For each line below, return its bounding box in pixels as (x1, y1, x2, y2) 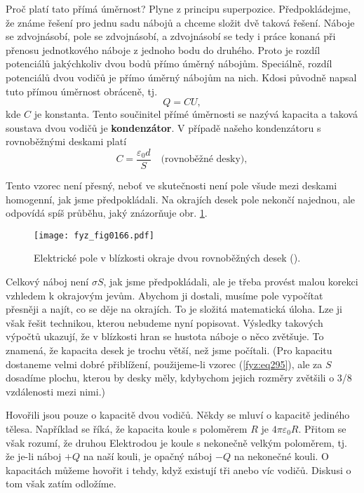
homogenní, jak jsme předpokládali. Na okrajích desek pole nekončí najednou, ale (6, 191, 356, 206)
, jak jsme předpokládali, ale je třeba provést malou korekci (103, 274, 358, 289)
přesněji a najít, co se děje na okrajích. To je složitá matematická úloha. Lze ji (6, 302, 342, 316)
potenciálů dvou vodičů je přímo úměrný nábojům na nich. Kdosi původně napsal (6, 69, 357, 84)
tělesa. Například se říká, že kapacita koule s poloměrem (6, 421, 248, 435)
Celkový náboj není (6, 274, 89, 289)
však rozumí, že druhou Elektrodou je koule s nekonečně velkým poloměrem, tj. (6, 435, 348, 450)
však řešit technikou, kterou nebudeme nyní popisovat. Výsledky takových (6, 315, 323, 330)
